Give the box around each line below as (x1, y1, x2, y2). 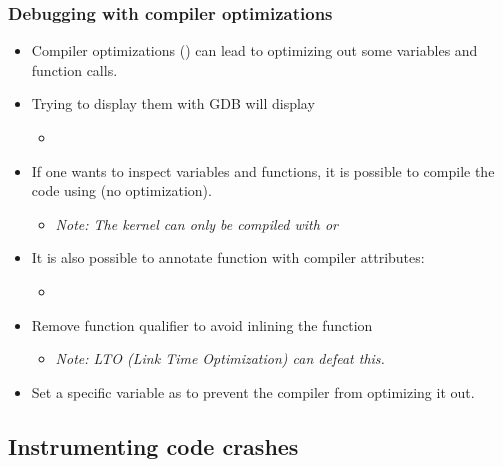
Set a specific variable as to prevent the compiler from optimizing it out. (31, 381, 475, 402)
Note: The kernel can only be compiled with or (55, 213, 338, 234)
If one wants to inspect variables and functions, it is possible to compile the (31, 160, 495, 181)
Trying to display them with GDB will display (31, 93, 315, 114)
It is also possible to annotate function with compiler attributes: (31, 247, 425, 268)
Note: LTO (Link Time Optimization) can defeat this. (55, 348, 385, 369)
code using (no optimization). (31, 180, 212, 201)
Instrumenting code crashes (8, 430, 299, 461)
